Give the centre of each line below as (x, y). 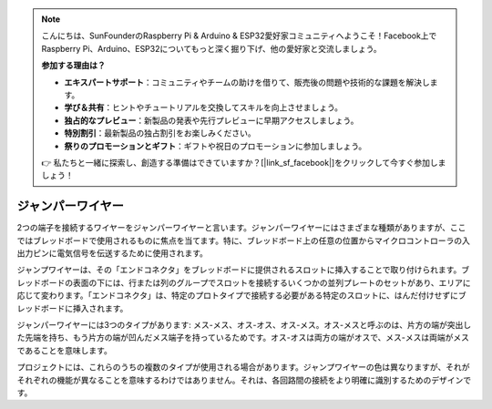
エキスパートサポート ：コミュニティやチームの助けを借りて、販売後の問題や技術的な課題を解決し (247, 82)
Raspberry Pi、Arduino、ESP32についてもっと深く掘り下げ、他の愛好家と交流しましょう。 (211, 48)
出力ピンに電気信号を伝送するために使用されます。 (113, 253)
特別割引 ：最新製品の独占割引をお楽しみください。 (160, 133)
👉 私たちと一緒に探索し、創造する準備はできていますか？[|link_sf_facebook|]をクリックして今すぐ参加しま (244, 162)
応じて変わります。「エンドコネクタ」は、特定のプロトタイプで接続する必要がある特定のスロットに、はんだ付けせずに (238, 295)
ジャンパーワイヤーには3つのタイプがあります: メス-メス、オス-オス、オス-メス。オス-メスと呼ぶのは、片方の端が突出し (244, 324)
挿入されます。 (100, 308)
